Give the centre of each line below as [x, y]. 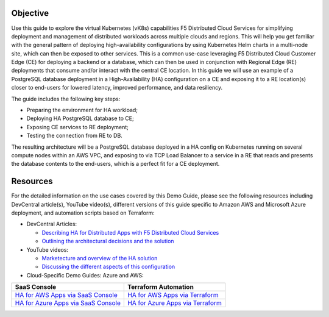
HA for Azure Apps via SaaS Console [68, 303]
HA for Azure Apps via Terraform [175, 303]
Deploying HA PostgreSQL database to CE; [80, 118]
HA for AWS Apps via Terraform [173, 295]
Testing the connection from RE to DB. [75, 136]
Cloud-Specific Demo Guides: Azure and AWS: [85, 275]
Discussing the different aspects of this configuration [108, 267]
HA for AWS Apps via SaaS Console [66, 295]
